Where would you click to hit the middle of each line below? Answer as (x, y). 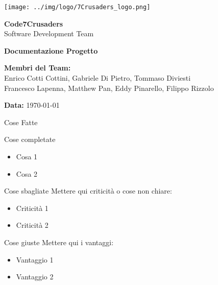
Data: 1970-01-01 (32, 105)
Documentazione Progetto (51, 50)
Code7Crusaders (34, 23)
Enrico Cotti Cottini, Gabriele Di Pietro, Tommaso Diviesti (98, 78)
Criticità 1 (32, 208)
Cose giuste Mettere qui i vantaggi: (59, 242)
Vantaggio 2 (35, 277)
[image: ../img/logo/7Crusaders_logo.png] (77, 7)
